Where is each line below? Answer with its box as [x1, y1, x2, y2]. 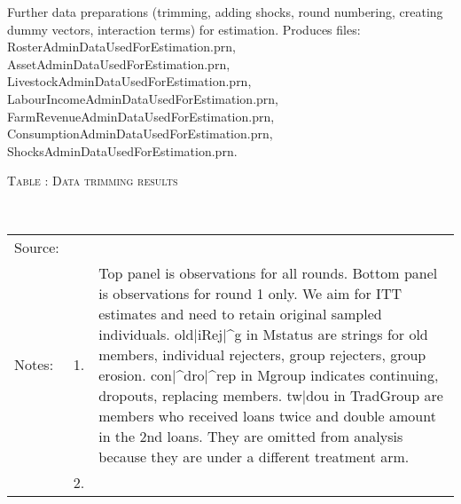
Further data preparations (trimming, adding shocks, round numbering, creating [7, 3, 443, 20]
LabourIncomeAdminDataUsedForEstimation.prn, [7, 89, 278, 107]
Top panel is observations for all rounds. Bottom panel [98, 262, 438, 283]
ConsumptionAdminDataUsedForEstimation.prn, [7, 124, 273, 143]
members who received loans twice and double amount [98, 405, 436, 426]
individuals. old [98, 323, 194, 344]
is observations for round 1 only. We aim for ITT [98, 282, 402, 303]
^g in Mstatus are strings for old [226, 323, 428, 344]
